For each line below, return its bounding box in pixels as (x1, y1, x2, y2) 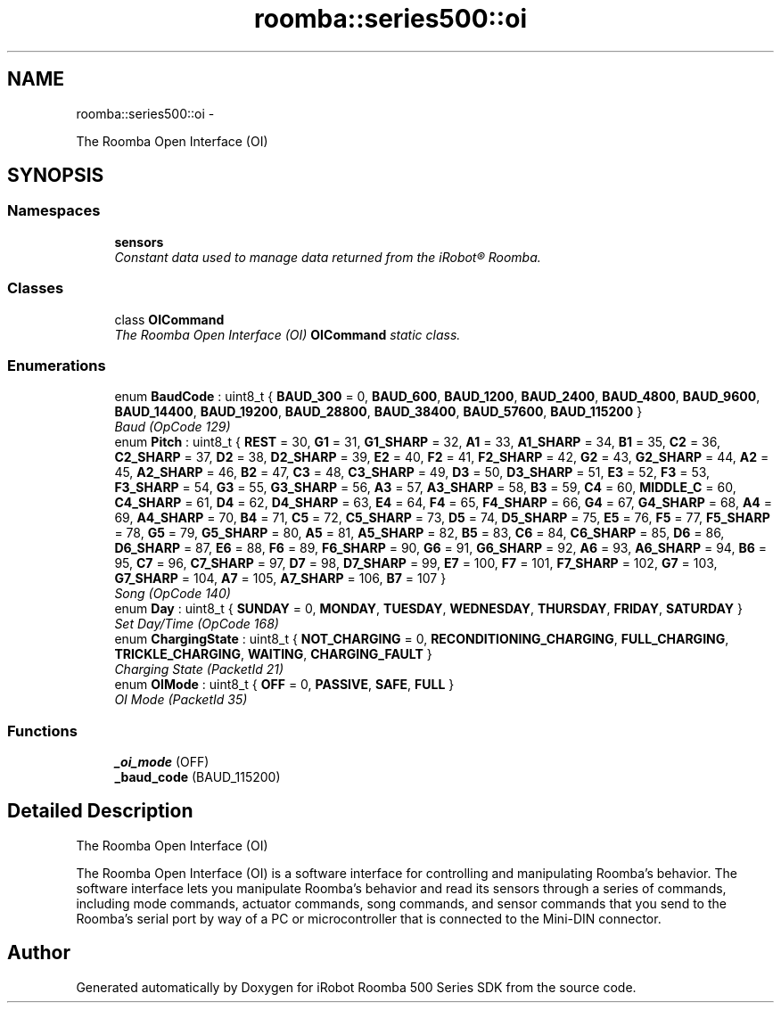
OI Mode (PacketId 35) (114, 692, 248, 708)
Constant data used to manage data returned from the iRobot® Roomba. (114, 249, 541, 265)
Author (7, 941, 70, 965)
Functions (7, 721, 78, 740)
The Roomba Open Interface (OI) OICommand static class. (114, 326, 461, 342)
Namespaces (7, 201, 101, 220)
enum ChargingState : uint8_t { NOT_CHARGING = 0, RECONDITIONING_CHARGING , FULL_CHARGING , (114, 631, 729, 647)
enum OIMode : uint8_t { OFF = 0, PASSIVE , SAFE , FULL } (114, 677, 455, 693)
